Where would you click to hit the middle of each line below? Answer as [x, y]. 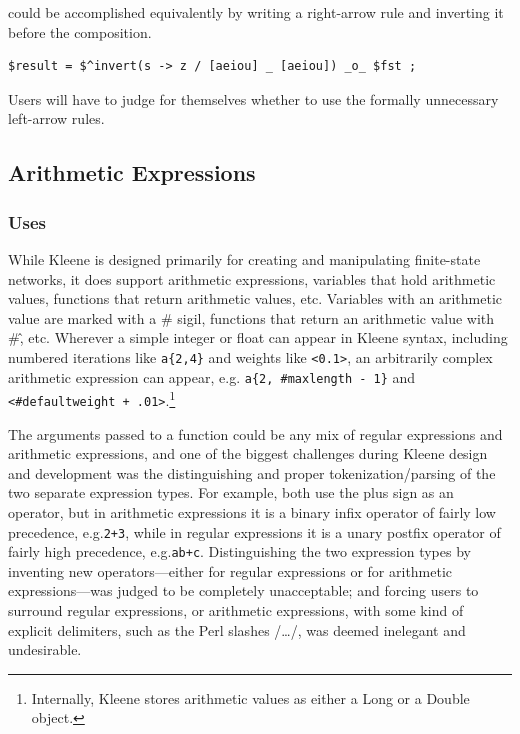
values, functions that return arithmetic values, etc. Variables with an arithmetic [255, 298]
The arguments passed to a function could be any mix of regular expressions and [255, 433]
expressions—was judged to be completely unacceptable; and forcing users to [243, 590]
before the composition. [80, 31]
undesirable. [45, 649]
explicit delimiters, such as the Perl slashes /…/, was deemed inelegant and [237, 629]
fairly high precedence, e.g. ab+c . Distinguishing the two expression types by [239, 551]
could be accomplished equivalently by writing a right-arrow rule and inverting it [256, 12]
